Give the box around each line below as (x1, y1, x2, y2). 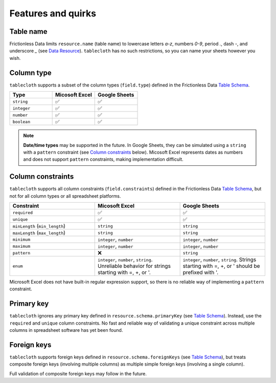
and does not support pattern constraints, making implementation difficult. (23, 156, 183, 162)
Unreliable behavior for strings (98, 263, 171, 269)
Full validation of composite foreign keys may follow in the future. (9, 370, 147, 376)
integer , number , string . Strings (182, 256, 257, 263)
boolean (12, 119, 31, 124)
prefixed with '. (182, 269, 219, 276)
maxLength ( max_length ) (12, 229, 66, 236)
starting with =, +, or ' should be (182, 263, 260, 269)
